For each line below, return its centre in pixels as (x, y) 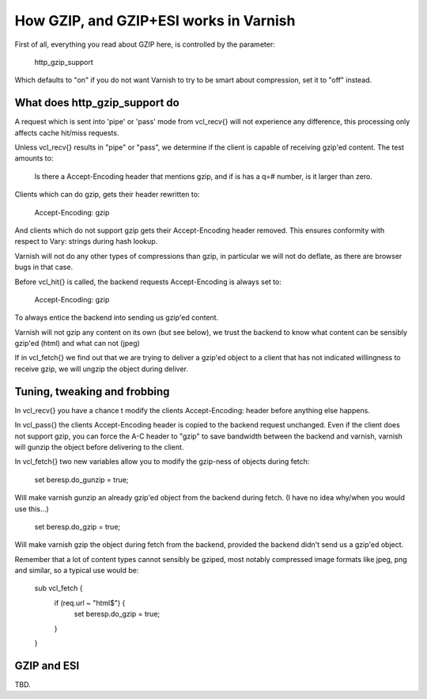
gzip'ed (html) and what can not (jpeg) (77, 344)
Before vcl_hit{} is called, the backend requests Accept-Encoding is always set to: (148, 282)
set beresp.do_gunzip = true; (81, 480)
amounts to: (34, 158)
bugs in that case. (44, 267)
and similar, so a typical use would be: (77, 571)
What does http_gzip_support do (97, 103)
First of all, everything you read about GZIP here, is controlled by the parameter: (145, 44)
